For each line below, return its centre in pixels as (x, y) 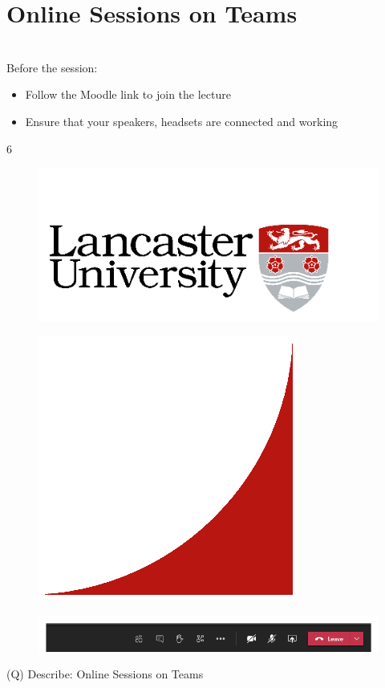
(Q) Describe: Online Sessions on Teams (105, 674)
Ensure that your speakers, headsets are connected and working (182, 121)
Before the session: (52, 67)
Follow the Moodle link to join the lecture (128, 94)
